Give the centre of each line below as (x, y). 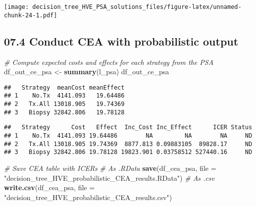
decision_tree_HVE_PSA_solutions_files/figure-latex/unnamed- (137, 7)
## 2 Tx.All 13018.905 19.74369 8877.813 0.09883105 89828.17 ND (128, 144)
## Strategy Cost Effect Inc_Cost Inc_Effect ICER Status (128, 128)
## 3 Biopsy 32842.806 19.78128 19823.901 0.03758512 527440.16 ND (128, 152)
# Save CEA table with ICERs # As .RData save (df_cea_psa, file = (110, 168)
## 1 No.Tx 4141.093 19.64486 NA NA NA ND (128, 135)
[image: (17, 7)
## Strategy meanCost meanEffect (64, 87)
